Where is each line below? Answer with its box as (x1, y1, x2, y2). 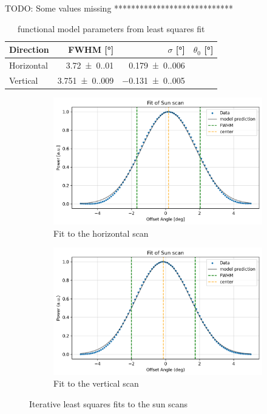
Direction (9, 43, 49, 56)
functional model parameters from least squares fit (17, 22, 205, 35)
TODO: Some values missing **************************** (5, 2, 234, 14)
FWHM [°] (68, 43, 114, 56)
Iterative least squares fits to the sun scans (29, 397, 188, 410)
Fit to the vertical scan (53, 377, 139, 390)
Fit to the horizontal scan (53, 226, 149, 239)
